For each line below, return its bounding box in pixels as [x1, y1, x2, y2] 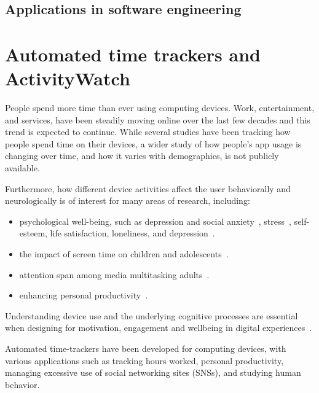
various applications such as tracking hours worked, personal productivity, [5, 354, 284, 367]
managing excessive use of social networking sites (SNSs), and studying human [5, 366, 301, 379]
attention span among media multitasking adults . [19, 268, 210, 281]
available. [5, 161, 40, 174]
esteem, [19, 227, 47, 239]
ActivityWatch [5, 66, 130, 91]
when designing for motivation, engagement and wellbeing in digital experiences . [5, 321, 312, 334]
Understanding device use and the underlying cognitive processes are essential [5, 309, 298, 322]
